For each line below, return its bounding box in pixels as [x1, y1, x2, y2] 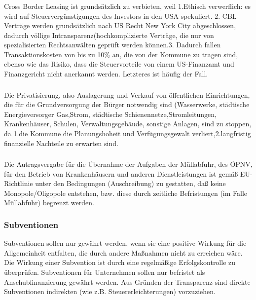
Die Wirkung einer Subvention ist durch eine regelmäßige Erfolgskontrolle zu [4, 257, 236, 267]
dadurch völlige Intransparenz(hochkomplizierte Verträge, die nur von [4, 30, 214, 40]
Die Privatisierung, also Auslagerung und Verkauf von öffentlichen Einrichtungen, [4, 89, 250, 100]
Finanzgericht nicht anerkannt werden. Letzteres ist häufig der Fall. [4, 69, 208, 79]
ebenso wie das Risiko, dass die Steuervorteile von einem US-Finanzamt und [4, 59, 234, 69]
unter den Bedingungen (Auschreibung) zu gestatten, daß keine [35, 178, 226, 188]
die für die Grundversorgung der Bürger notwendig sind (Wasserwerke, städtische [4, 99, 250, 110]
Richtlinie [4, 178, 33, 188]
